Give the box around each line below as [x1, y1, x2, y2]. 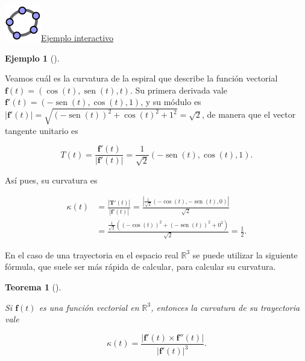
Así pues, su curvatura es [5, 173, 98, 186]
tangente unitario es [5, 124, 78, 136]
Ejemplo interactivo [41, 31, 114, 43]
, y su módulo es [140, 95, 201, 108]
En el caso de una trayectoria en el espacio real [5, 248, 178, 261]
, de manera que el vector [201, 108, 296, 121]
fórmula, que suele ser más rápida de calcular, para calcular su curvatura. [5, 260, 276, 273]
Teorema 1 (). [5, 281, 61, 293]
